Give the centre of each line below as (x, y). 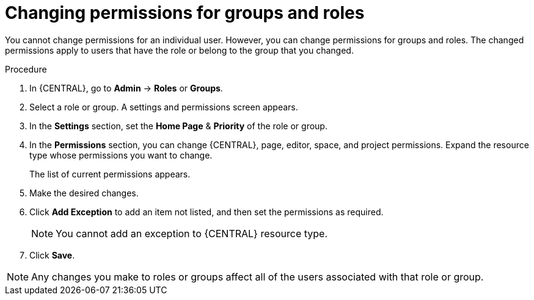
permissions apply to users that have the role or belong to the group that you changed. (179, 50)
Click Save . (52, 255)
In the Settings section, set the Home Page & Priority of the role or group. (178, 126)
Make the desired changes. (84, 193)
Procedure (26, 69)
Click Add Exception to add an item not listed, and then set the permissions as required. (207, 212)
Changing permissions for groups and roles (185, 13)
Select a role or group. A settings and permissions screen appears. (164, 107)
